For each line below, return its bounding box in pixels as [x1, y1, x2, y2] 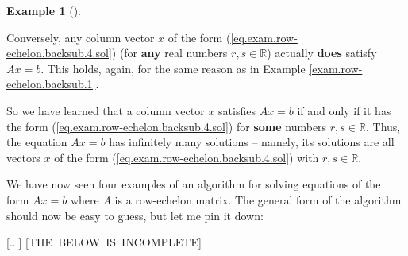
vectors [6, 149, 40, 165]
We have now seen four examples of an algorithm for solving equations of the [6, 176, 381, 192]
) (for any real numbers [111, 45, 228, 61]
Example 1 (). [6, 2, 81, 18]
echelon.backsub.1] [6, 76, 96, 92]
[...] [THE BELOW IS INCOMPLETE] [6, 234, 202, 250]
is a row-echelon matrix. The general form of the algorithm [114, 191, 402, 208]
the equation [6, 134, 67, 150]
